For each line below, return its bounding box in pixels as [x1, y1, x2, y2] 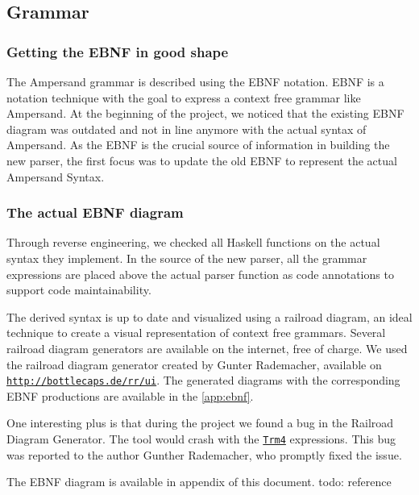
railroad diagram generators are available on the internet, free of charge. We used [6, 339, 408, 356]
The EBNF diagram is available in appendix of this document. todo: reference [6, 473, 392, 490]
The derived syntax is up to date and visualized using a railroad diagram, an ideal [6, 308, 413, 325]
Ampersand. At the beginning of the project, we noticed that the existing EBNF [6, 105, 404, 122]
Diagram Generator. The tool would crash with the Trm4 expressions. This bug [6, 430, 396, 447]
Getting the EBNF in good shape [6, 41, 229, 61]
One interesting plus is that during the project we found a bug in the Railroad [6, 414, 394, 431]
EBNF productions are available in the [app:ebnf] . [6, 387, 254, 404]
